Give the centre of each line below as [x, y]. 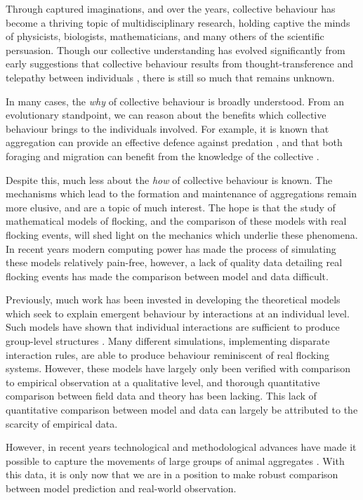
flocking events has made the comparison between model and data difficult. [167, 276]
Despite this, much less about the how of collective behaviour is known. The [169, 179]
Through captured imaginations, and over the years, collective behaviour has [171, 8]
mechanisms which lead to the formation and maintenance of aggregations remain [181, 193]
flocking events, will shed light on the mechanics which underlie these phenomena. [182, 234]
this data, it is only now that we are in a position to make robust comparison [172, 474]
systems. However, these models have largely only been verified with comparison [178, 368]
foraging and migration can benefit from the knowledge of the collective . [163, 156]
